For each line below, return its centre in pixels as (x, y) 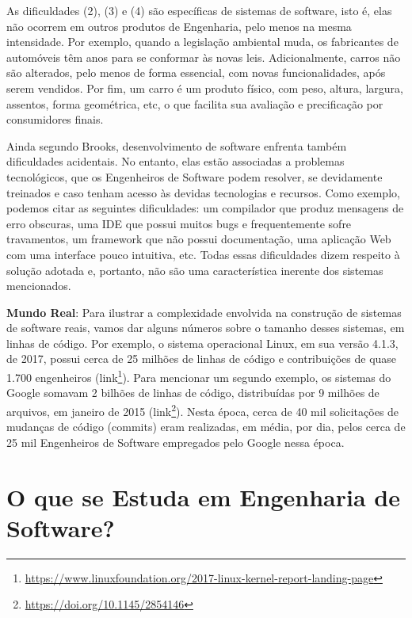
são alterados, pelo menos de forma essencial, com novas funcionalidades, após (196, 72)
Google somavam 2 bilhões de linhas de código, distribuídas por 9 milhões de (193, 393)
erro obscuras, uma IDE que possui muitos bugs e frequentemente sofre (179, 223)
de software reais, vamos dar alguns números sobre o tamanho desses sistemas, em (206, 328)
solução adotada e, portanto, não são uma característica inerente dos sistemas (195, 270)
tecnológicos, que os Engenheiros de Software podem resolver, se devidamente (195, 176)
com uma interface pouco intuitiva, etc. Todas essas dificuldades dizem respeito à (203, 254)
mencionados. (39, 286)
